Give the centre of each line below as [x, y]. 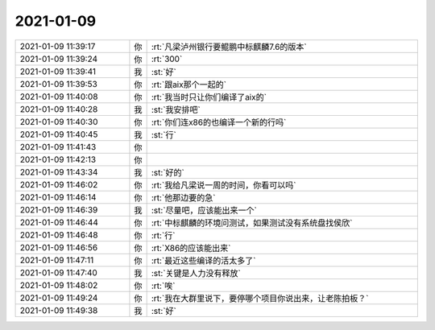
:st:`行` [164, 134]
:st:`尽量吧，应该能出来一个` [204, 210]
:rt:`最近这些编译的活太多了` [203, 260]
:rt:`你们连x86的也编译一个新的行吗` [219, 122]
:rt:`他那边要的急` [183, 197]
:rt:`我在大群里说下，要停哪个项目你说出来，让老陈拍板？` [260, 298]
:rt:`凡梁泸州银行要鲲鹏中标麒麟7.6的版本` [229, 47]
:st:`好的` [168, 172]
